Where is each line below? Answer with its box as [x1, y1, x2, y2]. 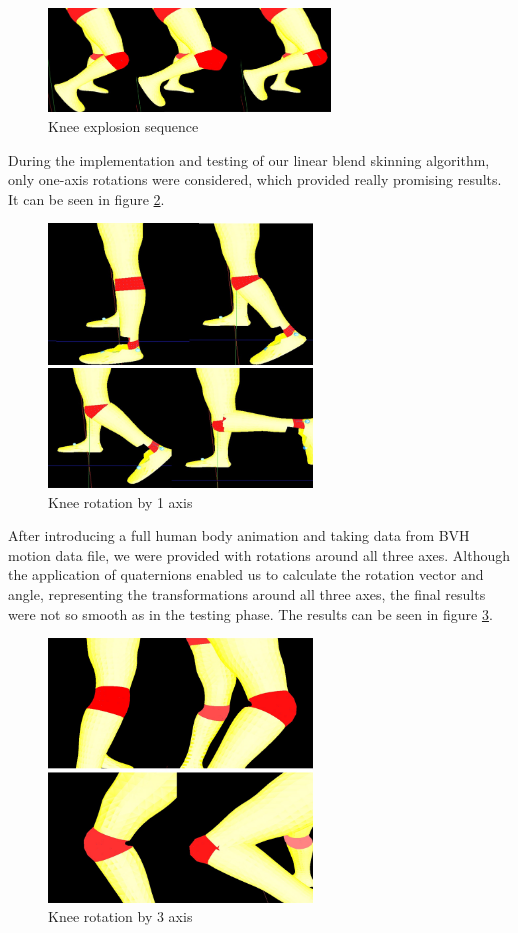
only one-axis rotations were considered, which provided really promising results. [8, 169, 502, 190]
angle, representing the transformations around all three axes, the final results [8, 583, 486, 604]
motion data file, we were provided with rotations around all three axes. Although [8, 544, 511, 565]
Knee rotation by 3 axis [48, 906, 193, 927]
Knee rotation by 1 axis [48, 491, 193, 512]
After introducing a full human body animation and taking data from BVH [8, 525, 470, 546]
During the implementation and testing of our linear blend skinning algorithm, [8, 149, 490, 170]
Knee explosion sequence [48, 116, 199, 137]
